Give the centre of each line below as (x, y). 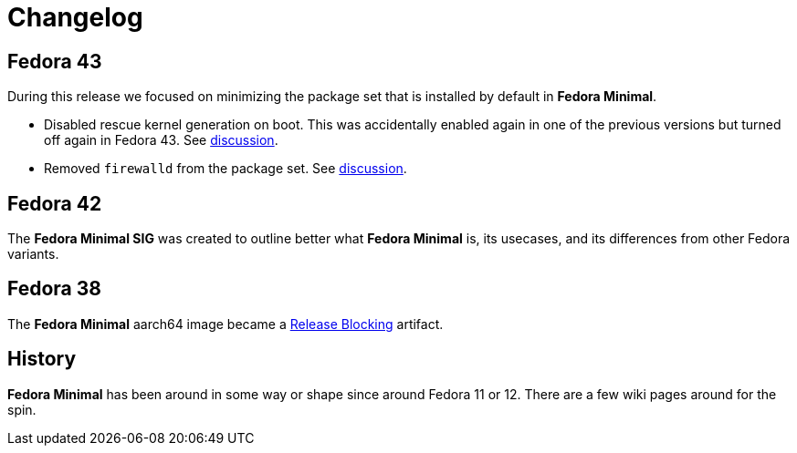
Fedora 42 (55, 203)
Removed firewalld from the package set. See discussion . (225, 169)
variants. (33, 254)
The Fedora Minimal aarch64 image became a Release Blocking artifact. (225, 324)
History (42, 359)
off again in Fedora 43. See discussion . (161, 140)
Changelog (75, 17)
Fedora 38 (55, 289)
